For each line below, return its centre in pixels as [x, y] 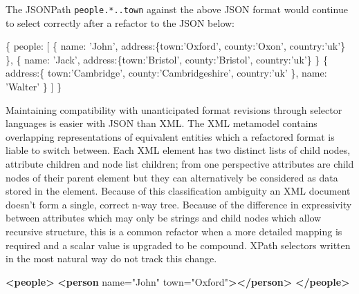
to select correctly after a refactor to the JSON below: [120, 22]
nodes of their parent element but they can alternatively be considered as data [172, 177]
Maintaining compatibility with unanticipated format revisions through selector [174, 109]
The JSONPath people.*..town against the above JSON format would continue [177, 9]
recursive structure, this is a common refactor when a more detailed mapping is [174, 231]
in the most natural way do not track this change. [111, 258]
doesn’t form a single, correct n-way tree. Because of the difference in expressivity [179, 204]
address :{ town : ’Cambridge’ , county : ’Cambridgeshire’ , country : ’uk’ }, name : [166, 73]
